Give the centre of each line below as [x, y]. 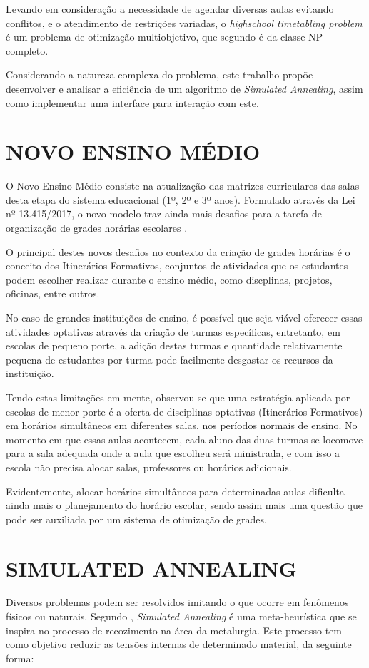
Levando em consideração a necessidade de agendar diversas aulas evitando [170, 9]
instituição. [30, 373]
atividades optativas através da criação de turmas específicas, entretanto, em [173, 331]
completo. [27, 50]
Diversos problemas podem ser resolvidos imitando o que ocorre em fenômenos [177, 602]
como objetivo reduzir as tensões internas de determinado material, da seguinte [179, 644]
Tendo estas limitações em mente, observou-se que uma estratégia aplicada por [178, 397]
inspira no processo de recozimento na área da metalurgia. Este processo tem [174, 630]
